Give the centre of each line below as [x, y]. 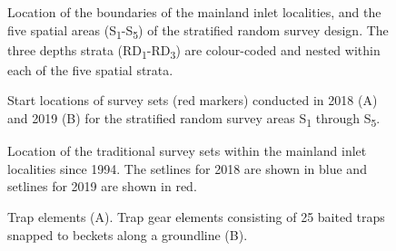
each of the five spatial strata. [90, 69]
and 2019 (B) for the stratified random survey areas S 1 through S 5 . [194, 119]
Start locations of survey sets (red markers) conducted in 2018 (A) [193, 100]
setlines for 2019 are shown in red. [102, 186]
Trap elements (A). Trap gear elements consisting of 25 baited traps [196, 216]
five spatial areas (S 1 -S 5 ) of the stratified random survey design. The [198, 31]
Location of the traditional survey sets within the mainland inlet [187, 151]
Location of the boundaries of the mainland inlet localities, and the [194, 12]
